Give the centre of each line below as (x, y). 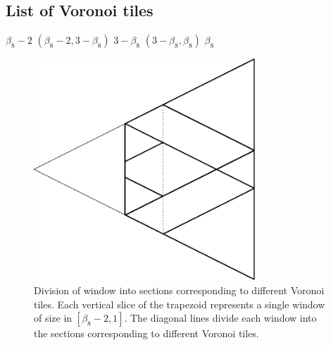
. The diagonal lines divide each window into (220, 318)
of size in (53, 318)
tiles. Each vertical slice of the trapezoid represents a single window (180, 304)
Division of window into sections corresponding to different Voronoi (179, 290)
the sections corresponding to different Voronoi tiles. (146, 333)
